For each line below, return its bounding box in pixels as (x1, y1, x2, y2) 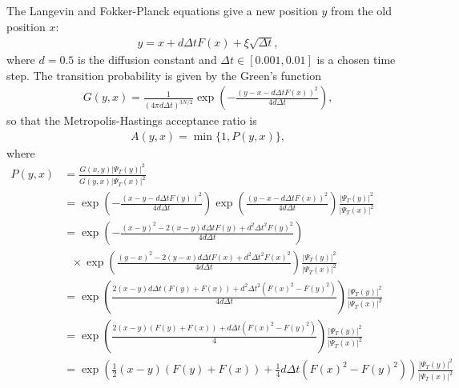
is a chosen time (316, 51, 396, 67)
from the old (331, 2, 392, 18)
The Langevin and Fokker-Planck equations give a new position (6, 2, 318, 18)
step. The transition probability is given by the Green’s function (6, 66, 321, 83)
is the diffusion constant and (77, 51, 217, 67)
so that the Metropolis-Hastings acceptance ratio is (6, 112, 257, 129)
